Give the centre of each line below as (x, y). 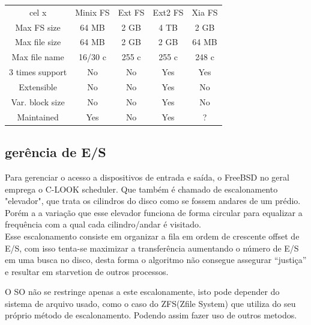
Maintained (38, 116)
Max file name (38, 57)
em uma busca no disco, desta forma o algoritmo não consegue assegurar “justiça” (156, 260)
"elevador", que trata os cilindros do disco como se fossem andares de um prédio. (153, 201)
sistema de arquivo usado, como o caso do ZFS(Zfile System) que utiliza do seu (150, 303)
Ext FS (131, 12)
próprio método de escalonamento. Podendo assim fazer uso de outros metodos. (151, 315)
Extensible (38, 86)
